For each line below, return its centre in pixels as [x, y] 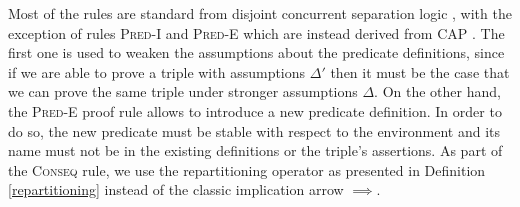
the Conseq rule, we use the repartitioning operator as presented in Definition [247, 169]
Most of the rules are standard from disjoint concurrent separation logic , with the [260, 13]
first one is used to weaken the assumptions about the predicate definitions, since [256, 52]
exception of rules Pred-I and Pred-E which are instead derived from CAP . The [256, 32]
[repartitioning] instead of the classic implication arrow [176, 189]
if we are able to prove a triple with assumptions [157, 71]
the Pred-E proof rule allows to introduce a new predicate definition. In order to [255, 110]
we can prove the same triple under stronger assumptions [183, 91]
